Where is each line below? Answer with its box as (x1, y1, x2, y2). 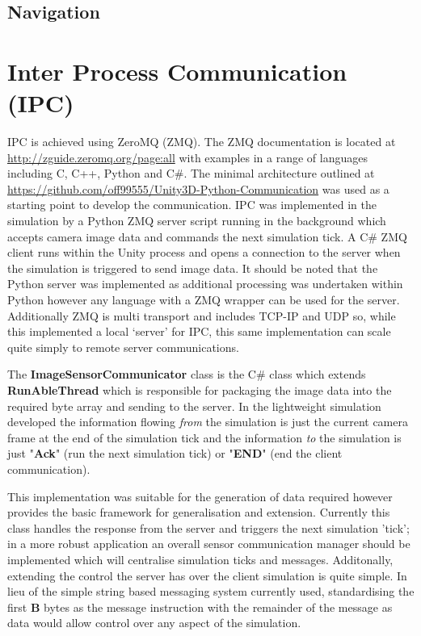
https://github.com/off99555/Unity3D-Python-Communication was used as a (7, 180, 389, 197)
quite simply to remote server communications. (7, 338, 239, 355)
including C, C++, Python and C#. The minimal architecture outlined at (7, 165, 375, 182)
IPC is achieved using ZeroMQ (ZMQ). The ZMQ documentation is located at (7, 133, 396, 150)
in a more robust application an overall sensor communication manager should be (7, 535, 410, 552)
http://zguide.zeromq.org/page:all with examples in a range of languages (7, 149, 368, 165)
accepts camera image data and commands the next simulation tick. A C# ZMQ (7, 228, 407, 245)
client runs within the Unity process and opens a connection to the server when (7, 244, 401, 261)
